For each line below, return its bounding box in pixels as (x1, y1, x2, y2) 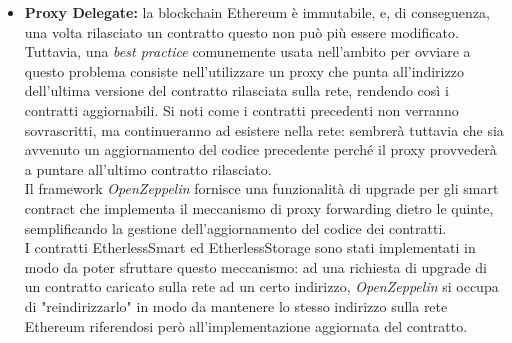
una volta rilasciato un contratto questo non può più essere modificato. (24, 21, 459, 42)
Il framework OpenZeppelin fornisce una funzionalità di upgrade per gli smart (24, 178, 499, 199)
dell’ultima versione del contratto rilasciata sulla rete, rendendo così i (24, 80, 449, 101)
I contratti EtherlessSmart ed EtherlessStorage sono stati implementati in (24, 237, 476, 258)
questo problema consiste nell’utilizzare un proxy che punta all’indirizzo (24, 60, 464, 81)
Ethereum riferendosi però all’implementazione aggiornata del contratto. (24, 315, 468, 336)
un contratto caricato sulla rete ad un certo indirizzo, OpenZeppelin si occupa (24, 276, 499, 297)
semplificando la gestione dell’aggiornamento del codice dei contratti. (24, 217, 447, 238)
